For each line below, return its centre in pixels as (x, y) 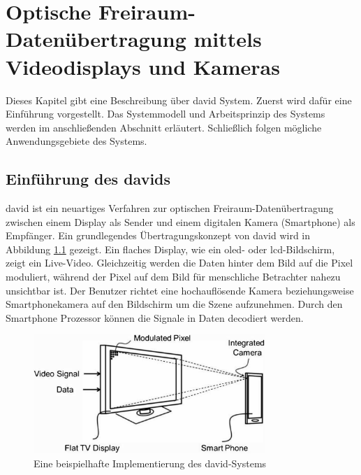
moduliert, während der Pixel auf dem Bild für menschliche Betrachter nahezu (173, 277)
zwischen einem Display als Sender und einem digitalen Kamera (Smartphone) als (180, 221)
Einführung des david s (88, 179)
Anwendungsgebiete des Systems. (76, 141)
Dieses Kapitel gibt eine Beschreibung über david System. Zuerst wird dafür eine (179, 100)
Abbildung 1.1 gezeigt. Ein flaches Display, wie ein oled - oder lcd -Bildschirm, (170, 249)
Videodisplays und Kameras (143, 66)
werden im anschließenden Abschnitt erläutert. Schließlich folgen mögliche (164, 127)
